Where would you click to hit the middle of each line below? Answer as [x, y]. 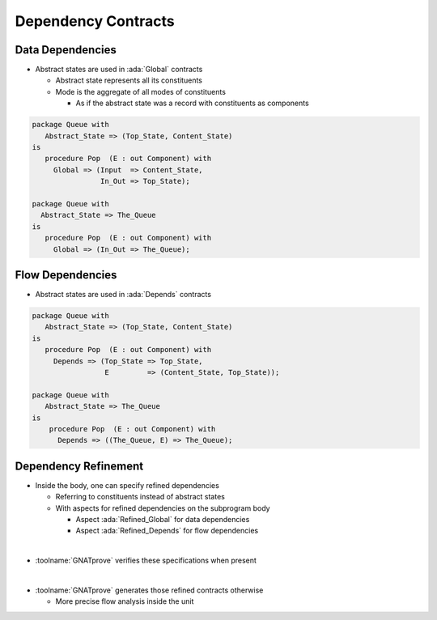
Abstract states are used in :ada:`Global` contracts [119, 70]
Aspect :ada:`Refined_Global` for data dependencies [163, 519]
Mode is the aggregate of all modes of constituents [141, 91]
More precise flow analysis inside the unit [125, 601]
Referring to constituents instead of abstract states [140, 497]
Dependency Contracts [95, 21]
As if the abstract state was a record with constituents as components [192, 103]
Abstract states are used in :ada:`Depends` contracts [123, 295]
